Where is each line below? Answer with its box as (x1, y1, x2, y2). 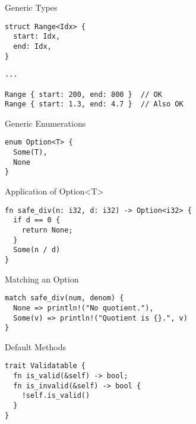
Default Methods (5, 340, 66, 353)
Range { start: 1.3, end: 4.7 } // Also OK (5, 100, 184, 109)
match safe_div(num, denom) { (5, 294, 124, 303)
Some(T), (13, 148, 48, 157)
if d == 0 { (13, 216, 61, 225)
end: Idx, (13, 42, 52, 51)
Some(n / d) (13, 246, 61, 255)
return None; (21, 225, 73, 234)
